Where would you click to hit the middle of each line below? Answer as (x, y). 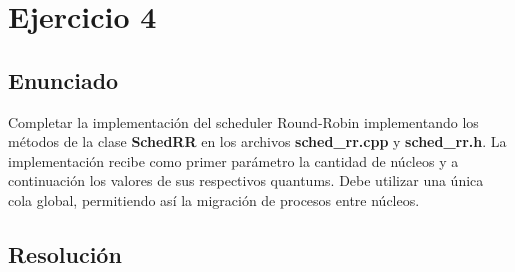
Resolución (65, 253)
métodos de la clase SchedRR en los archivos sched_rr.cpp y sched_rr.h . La (257, 141)
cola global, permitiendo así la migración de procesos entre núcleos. (214, 199)
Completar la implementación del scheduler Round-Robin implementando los (243, 121)
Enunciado (63, 79)
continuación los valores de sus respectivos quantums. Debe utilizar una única (246, 180)
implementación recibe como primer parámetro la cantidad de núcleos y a (233, 160)
